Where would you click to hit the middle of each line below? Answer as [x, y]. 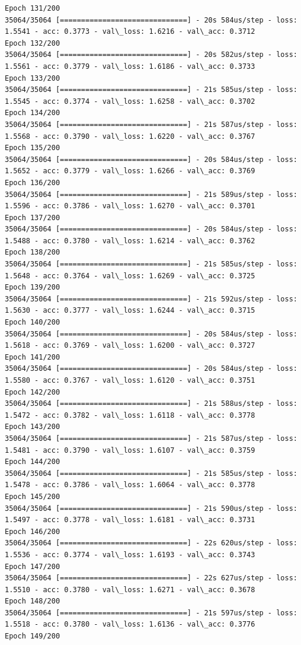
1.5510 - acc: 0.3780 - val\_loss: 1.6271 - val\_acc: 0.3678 [130, 590]
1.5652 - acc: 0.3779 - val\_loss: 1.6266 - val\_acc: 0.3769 [130, 171]
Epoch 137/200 [33, 217]
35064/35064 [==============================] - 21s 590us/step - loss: [151, 508]
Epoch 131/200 [33, 8]
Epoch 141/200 [33, 357]
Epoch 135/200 [33, 148]
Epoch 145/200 [33, 496]
